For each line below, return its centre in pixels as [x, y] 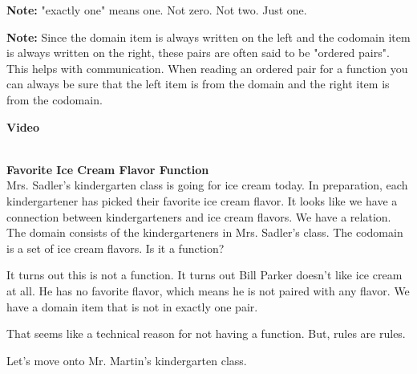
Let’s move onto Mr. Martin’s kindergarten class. [127, 360]
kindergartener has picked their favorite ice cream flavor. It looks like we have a [202, 200]
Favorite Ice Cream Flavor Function [108, 169]
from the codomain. [55, 99]
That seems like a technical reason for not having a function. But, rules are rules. [206, 333]
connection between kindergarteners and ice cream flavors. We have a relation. [199, 216]
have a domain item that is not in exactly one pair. [132, 306]
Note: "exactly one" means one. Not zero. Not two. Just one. [157, 10]
